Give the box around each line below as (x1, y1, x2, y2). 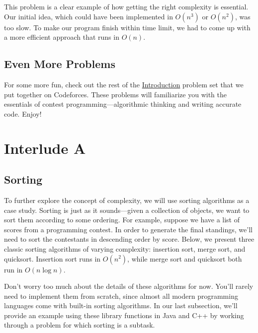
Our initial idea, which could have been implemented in (4, 11, 173, 21)
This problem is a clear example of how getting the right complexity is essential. (4, 1, 249, 11)
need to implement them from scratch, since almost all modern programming (4, 290, 238, 301)
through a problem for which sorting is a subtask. (4, 320, 155, 330)
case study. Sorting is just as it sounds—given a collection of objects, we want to (4, 204, 250, 215)
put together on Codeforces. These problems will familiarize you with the (4, 89, 227, 99)
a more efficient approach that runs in (4, 32, 119, 42)
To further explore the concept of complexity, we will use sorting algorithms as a (4, 195, 250, 205)
